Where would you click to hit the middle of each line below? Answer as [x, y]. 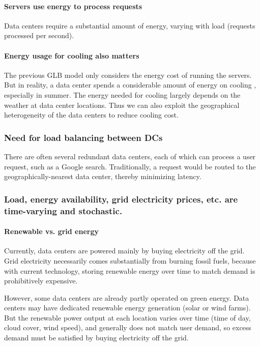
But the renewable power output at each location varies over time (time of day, [127, 317]
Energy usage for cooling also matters [72, 55]
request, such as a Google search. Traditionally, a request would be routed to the [130, 166]
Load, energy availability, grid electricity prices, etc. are [121, 199]
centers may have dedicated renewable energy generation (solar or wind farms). [127, 308]
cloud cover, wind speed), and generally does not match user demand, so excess [128, 327]
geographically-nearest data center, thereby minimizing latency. [103, 176]
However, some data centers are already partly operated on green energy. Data [127, 297]
